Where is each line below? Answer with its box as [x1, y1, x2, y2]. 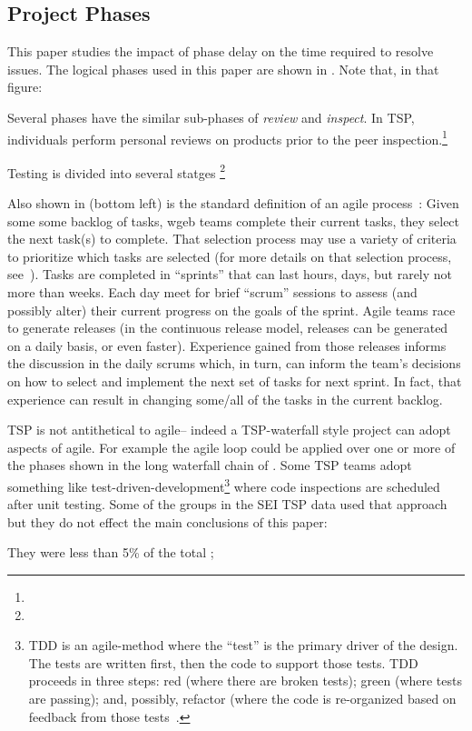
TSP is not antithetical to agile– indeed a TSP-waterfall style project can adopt [7, 420, 451, 439]
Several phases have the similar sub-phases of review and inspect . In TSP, [7, 107, 415, 126]
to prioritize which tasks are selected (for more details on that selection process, [7, 246, 452, 265]
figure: [7, 77, 43, 96]
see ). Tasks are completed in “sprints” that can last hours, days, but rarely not [7, 265, 453, 284]
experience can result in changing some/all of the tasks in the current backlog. [7, 389, 443, 408]
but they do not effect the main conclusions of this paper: [7, 512, 328, 531]
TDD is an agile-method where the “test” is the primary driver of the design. [28, 636, 458, 655]
